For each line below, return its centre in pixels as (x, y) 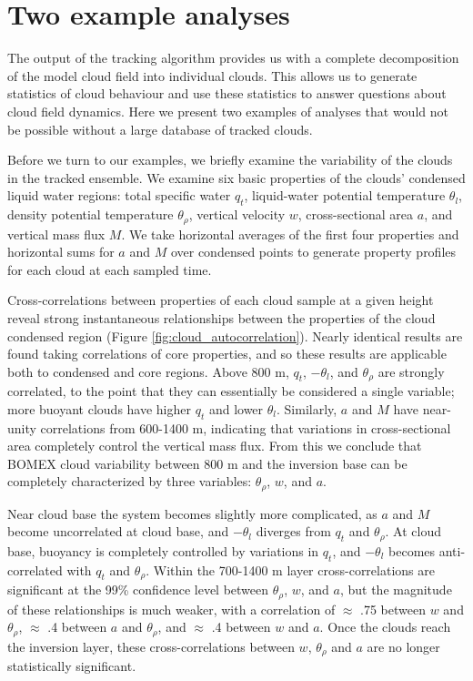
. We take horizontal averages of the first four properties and (290, 234)
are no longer (403, 646)
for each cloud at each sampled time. (110, 269)
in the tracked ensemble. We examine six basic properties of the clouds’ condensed (236, 177)
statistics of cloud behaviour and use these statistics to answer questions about (227, 93)
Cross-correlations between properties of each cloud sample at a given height (221, 300)
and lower (236, 408)
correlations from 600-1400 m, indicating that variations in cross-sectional (246, 427)
